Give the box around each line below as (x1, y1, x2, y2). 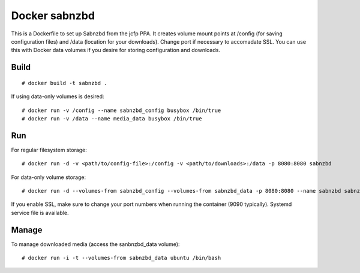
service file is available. (11, 209, 69, 216)
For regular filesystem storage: (11, 146, 87, 153)
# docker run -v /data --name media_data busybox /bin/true (22, 115, 202, 122)
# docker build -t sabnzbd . (22, 80, 107, 86)
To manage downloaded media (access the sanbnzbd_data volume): (11, 240, 180, 248)
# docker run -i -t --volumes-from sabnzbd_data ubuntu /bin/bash (22, 254, 221, 262)
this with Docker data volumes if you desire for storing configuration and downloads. (11, 47, 220, 54)
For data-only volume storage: (11, 174, 86, 181)
